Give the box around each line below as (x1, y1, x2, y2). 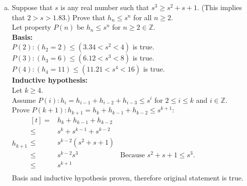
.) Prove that (65, 12, 106, 22)
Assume (12, 94, 36, 105)
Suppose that (12, 2, 53, 12)
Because (120, 151, 145, 159)
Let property (12, 22, 51, 32)
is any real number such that (60, 2, 149, 12)
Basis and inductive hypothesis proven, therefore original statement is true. (12, 172, 243, 183)
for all (133, 12, 152, 22)
